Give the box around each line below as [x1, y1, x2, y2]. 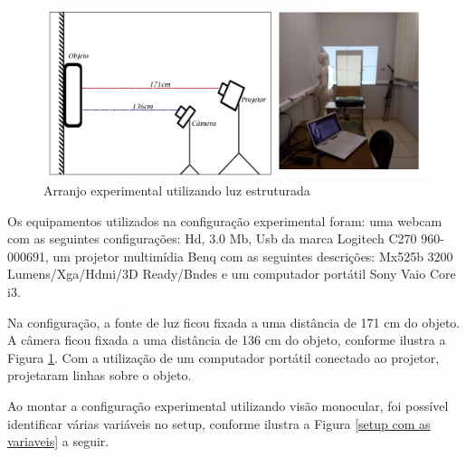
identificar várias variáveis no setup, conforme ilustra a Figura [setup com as [7, 414, 431, 433]
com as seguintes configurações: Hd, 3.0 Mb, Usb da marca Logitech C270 [7, 229, 417, 248]
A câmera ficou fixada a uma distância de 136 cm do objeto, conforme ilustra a [7, 330, 446, 349]
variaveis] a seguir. [7, 432, 109, 451]
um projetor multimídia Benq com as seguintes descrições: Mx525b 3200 [52, 246, 453, 265]
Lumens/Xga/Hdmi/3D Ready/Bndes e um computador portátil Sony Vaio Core [7, 264, 456, 283]
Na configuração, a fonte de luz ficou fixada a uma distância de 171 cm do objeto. [7, 312, 461, 331]
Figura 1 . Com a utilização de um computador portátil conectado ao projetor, [7, 348, 440, 367]
